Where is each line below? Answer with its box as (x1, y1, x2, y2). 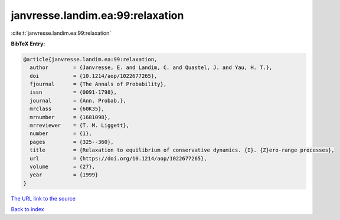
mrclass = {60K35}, (30, 106, 104, 112)
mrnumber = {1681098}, (30, 114, 111, 120)
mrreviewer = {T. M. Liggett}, (30, 122, 130, 129)
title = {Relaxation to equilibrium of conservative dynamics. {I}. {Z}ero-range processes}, (30, 147, 335, 153)
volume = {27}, (30, 163, 96, 170)
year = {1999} (30, 172, 99, 178)
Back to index (11, 206, 44, 213)
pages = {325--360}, (30, 139, 115, 145)
